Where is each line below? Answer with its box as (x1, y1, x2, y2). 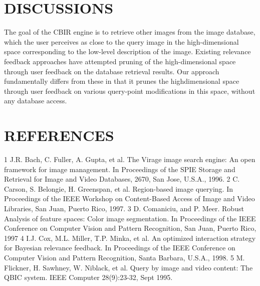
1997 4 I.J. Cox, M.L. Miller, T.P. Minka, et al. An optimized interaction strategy (4, 232, 256, 243)
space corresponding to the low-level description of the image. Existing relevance (4, 46, 251, 57)
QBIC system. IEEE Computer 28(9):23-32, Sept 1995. (4, 272, 173, 282)
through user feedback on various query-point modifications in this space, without (4, 85, 255, 96)
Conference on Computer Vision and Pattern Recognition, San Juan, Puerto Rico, (4, 223, 256, 233)
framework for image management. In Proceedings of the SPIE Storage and (4, 164, 235, 174)
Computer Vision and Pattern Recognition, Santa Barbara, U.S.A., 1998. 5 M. (4, 252, 245, 262)
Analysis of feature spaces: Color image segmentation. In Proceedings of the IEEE (4, 213, 256, 223)
